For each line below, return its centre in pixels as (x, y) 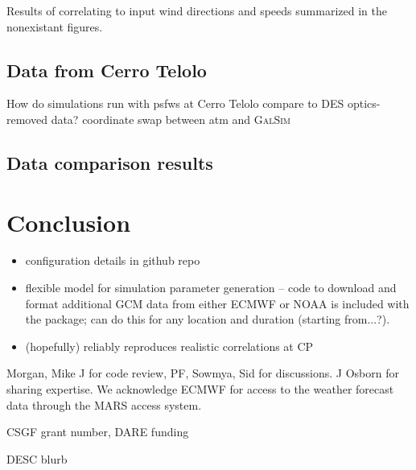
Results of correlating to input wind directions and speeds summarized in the (197, 10)
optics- (364, 103)
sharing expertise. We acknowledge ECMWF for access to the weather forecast (200, 389)
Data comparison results (110, 162)
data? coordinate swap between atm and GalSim (171, 119)
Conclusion (69, 222)
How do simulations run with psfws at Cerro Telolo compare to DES (175, 103)
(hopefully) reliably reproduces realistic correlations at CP (169, 346)
